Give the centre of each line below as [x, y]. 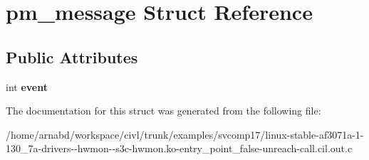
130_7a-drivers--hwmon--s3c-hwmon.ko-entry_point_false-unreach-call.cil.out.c [179, 148]
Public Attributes [72, 57]
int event [27, 86]
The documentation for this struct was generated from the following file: [163, 111]
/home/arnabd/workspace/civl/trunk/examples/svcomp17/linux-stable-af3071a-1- [185, 134]
